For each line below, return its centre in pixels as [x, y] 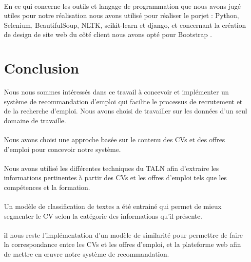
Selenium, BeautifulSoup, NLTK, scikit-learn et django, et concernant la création [125, 25]
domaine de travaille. [35, 120]
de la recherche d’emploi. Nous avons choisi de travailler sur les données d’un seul [125, 111]
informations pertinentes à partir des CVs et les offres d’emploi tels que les [115, 178]
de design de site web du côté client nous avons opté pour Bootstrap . [108, 34]
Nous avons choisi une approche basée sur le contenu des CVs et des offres [115, 139]
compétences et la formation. [47, 187]
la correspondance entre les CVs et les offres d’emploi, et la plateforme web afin [123, 244]
